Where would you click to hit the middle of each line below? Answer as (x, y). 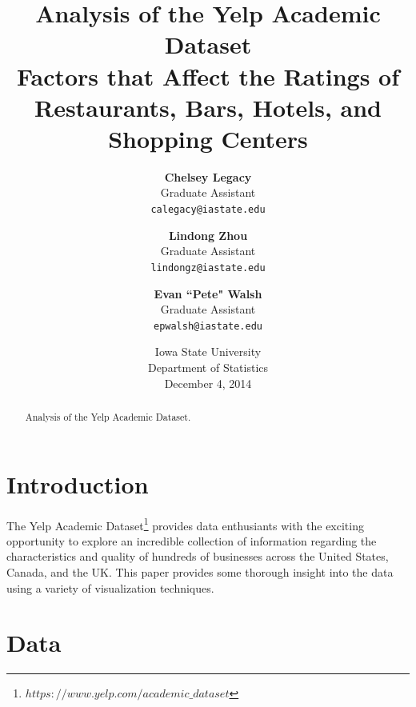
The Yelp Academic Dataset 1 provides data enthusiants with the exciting (185, 524)
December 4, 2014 (208, 383)
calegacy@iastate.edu (208, 210)
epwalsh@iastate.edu (208, 326)
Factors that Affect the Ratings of (208, 76)
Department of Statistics (208, 367)
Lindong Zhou (208, 235)
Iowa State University (208, 352)
